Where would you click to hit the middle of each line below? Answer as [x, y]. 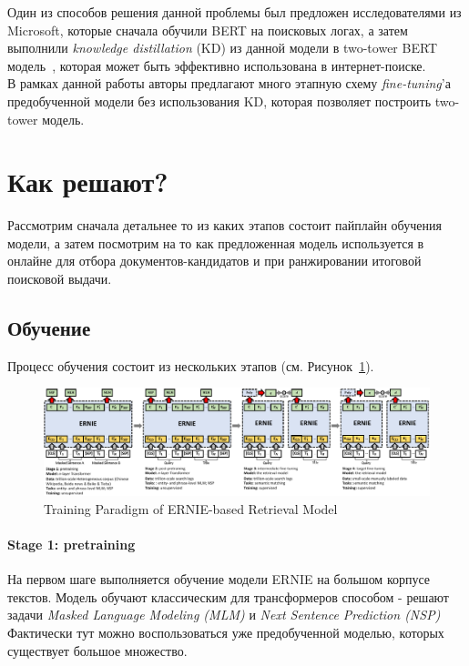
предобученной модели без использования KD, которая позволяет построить [219, 101]
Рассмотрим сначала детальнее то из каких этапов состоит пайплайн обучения [224, 225]
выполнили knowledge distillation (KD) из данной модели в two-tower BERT [223, 48]
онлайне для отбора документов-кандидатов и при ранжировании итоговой [214, 261]
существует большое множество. [97, 650]
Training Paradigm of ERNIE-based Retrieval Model [191, 508]
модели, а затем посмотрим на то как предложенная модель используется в [216, 242]
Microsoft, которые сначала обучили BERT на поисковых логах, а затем [208, 30]
